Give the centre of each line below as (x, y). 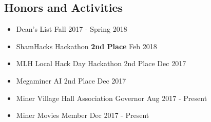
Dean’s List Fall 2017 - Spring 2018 (72, 29)
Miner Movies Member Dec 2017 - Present (83, 115)
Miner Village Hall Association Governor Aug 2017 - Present (112, 98)
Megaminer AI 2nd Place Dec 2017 (71, 80)
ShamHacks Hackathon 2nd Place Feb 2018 (87, 46)
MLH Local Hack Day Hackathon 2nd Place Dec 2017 (101, 63)
